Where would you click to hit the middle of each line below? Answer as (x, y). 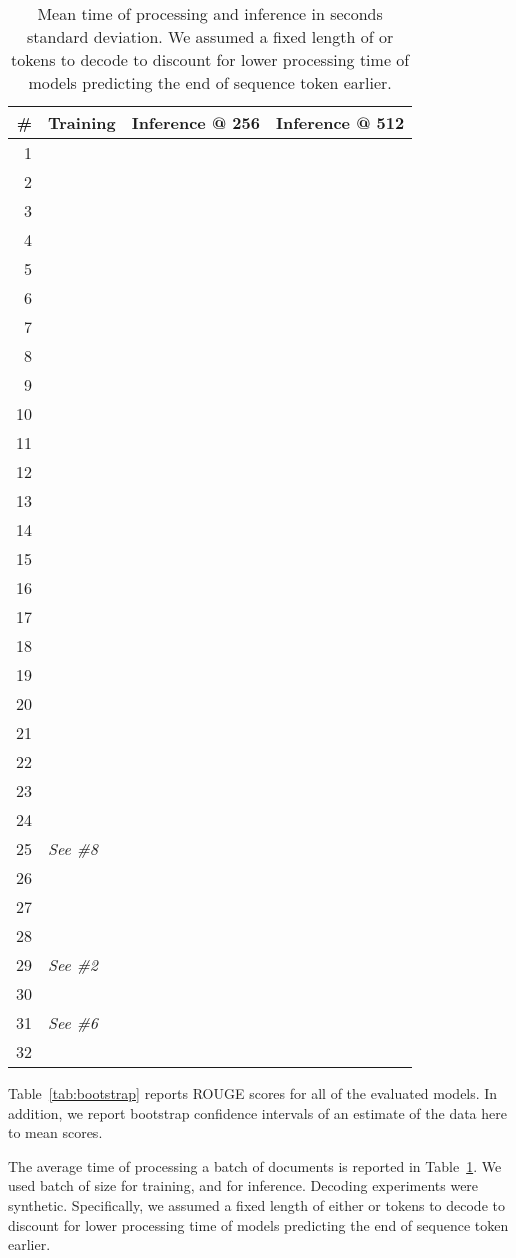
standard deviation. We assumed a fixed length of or (210, 36)
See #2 (73, 964)
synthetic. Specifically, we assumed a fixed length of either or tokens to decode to (256, 1204)
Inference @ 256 (195, 122)
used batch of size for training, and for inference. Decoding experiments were (243, 1185)
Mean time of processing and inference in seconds (210, 13)
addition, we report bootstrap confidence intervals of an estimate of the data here (257, 1112)
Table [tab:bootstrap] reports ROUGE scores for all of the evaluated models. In (253, 1093)
